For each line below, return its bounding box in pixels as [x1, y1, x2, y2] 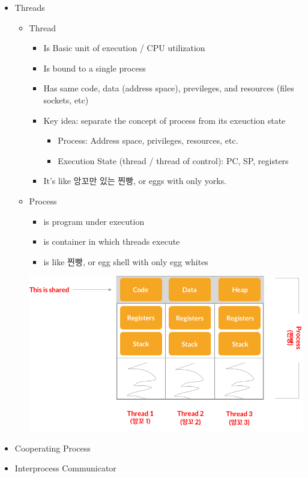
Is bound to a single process [43, 61, 146, 74]
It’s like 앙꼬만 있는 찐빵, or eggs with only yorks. [43, 174, 227, 187]
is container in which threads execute [43, 235, 180, 248]
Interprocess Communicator [14, 462, 116, 474]
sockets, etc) [43, 93, 89, 106]
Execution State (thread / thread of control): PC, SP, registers [58, 154, 289, 167]
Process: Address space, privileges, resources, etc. [58, 134, 238, 147]
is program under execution [43, 215, 145, 227]
